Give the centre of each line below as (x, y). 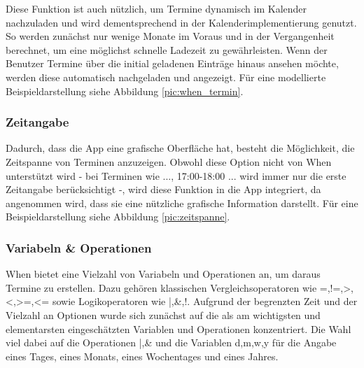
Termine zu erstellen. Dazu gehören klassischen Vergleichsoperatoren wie (161, 287)
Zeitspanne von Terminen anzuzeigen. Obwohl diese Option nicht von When (169, 161)
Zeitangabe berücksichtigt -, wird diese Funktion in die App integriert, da (163, 189)
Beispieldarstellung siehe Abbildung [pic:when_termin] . (125, 91)
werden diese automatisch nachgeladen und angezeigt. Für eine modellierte (166, 77)
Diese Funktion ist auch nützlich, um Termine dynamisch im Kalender (156, 8)
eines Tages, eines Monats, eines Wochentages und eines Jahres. (142, 356)
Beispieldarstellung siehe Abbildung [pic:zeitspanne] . (118, 217)
